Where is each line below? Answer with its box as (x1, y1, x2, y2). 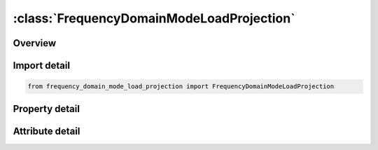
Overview (13, 37, 57, 49)
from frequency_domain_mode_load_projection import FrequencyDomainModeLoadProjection (27, 83, 335, 90)
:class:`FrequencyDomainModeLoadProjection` (13, 11, 295, 26)
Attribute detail (13, 125, 80, 137)
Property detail (13, 102, 80, 115)
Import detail (13, 60, 70, 71)
